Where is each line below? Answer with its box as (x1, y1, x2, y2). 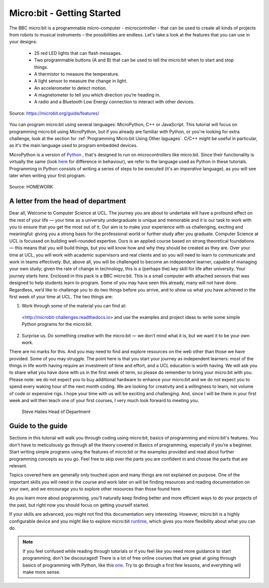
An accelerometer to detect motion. (34, 85, 107, 91)
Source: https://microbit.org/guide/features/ (9, 110, 100, 116)
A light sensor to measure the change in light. (34, 78, 128, 84)
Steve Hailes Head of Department (21, 409, 91, 415)
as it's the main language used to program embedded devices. (9, 143, 138, 148)
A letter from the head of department (9, 197, 127, 205)
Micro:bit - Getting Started (9, 7, 121, 18)
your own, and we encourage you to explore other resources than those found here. (9, 486, 182, 492)
